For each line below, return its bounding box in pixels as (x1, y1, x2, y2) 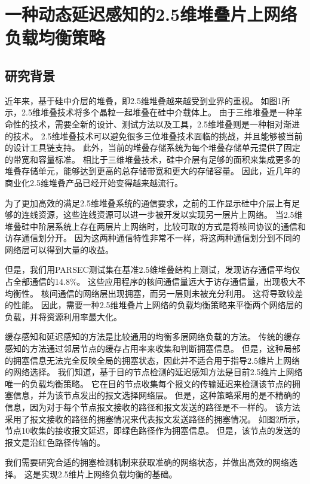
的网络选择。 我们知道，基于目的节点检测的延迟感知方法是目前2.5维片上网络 (5, 366, 303, 378)
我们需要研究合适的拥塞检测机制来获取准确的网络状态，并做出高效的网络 (5, 456, 289, 468)
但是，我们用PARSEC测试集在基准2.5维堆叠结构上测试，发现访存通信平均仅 (5, 263, 300, 276)
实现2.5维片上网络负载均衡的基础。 (41, 467, 177, 480)
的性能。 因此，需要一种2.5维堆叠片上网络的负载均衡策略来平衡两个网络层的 (5, 299, 303, 311)
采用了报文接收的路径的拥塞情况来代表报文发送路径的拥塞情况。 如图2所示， (5, 412, 305, 425)
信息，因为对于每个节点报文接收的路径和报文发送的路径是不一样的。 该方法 (5, 401, 300, 413)
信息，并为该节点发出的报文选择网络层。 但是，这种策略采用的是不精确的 (13, 389, 300, 401)
